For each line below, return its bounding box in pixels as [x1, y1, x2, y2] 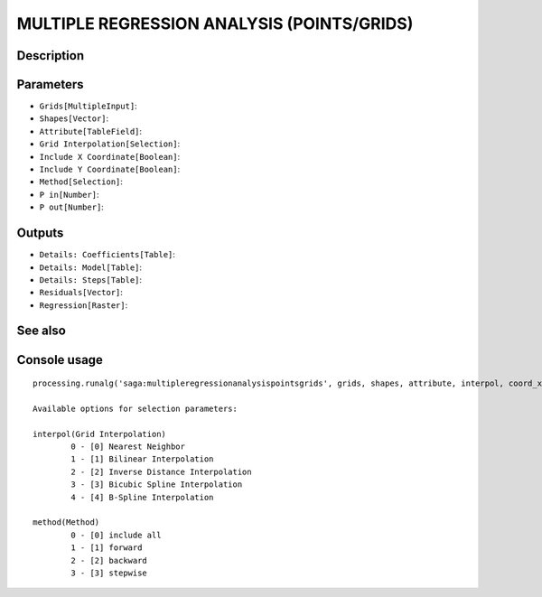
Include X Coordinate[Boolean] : [39, 151, 181, 162]
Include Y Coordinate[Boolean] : [39, 163, 181, 175]
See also [16, 323, 67, 339]
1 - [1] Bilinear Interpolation [70, 454, 214, 464]
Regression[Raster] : [39, 299, 128, 311]
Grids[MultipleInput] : [39, 100, 137, 112]
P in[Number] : [39, 189, 99, 200]
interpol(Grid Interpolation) [33, 429, 167, 439]
